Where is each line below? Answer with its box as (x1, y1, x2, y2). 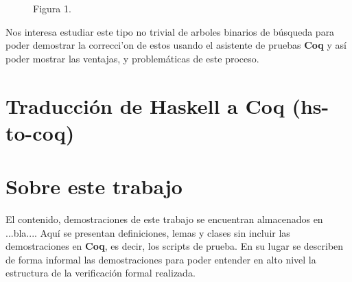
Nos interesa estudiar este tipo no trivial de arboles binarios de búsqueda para (5, 24, 335, 38)
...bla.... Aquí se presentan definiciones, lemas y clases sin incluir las (5, 225, 290, 239)
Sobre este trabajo (5, 172, 183, 200)
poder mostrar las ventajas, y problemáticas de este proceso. (5, 51, 259, 65)
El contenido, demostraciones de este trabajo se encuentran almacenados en (5, 212, 323, 226)
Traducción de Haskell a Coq (5, 91, 285, 119)
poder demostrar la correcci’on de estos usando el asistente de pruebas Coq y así (5, 38, 347, 52)
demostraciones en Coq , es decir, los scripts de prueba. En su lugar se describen (5, 239, 344, 253)
